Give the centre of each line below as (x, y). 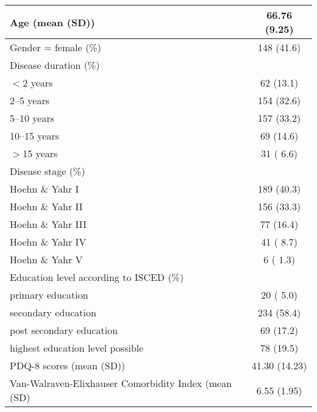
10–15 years (35, 136)
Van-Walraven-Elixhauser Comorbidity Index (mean (121, 383)
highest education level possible (77, 348)
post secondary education (64, 330)
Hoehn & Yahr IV (48, 242)
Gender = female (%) (55, 47)
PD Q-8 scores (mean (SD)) (68, 365)
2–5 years (30, 100)
